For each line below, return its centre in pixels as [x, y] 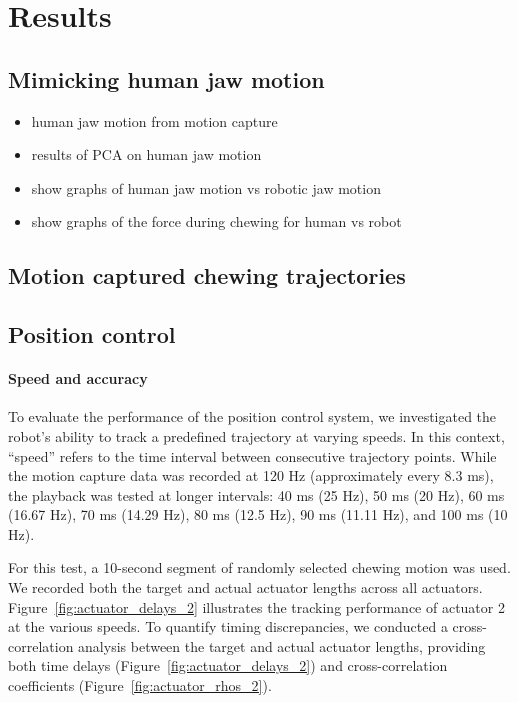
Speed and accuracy [78, 378]
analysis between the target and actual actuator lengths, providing [282, 645]
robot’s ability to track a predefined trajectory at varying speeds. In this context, [256, 435]
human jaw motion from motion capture [154, 120]
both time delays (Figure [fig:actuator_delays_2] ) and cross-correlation [228, 665]
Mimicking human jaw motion [166, 78]
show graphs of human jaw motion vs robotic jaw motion [206, 187]
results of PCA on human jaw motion [146, 154]
